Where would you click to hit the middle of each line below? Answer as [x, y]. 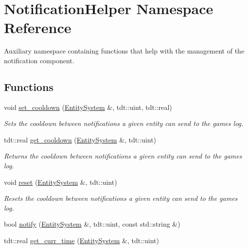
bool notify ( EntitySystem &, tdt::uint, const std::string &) [92, 224]
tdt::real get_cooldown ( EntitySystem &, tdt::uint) [80, 139]
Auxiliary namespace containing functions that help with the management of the [124, 51]
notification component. [39, 60]
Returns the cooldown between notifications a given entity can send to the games [123, 156]
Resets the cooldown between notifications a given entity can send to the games [121, 198]
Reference [38, 27]
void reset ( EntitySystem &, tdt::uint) [61, 182]
